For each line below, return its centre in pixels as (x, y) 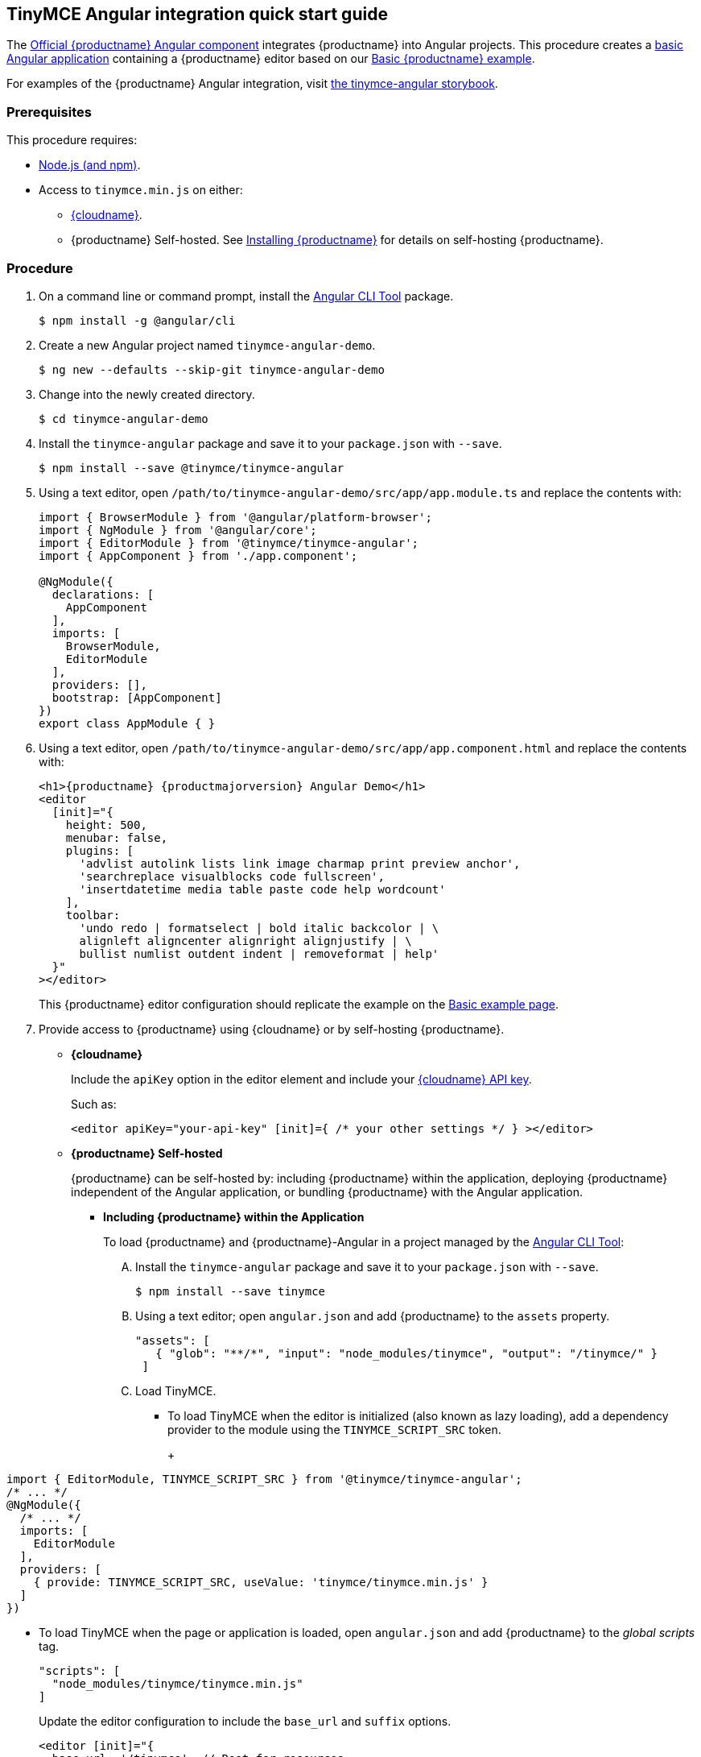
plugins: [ (100, 850)
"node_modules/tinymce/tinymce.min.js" (177, 1683)
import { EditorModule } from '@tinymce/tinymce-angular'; (229, 543)
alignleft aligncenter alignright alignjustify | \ (245, 941)
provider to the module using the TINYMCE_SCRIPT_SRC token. (334, 1429)
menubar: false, (117, 837)
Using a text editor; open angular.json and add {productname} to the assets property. (373, 1316)
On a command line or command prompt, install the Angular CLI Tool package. (246, 296)
